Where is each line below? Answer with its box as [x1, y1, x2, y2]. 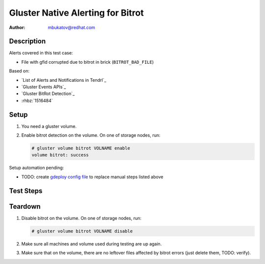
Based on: [9, 68, 29, 74]
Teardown [9, 202, 41, 211]
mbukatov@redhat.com [48, 24, 95, 30]
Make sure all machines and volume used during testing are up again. [21, 240, 162, 247]
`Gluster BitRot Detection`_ [21, 91, 75, 96]
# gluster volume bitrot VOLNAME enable [31, 145, 130, 151]
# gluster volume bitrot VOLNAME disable [31, 228, 133, 234]
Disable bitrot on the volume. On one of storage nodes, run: [21, 215, 142, 221]
